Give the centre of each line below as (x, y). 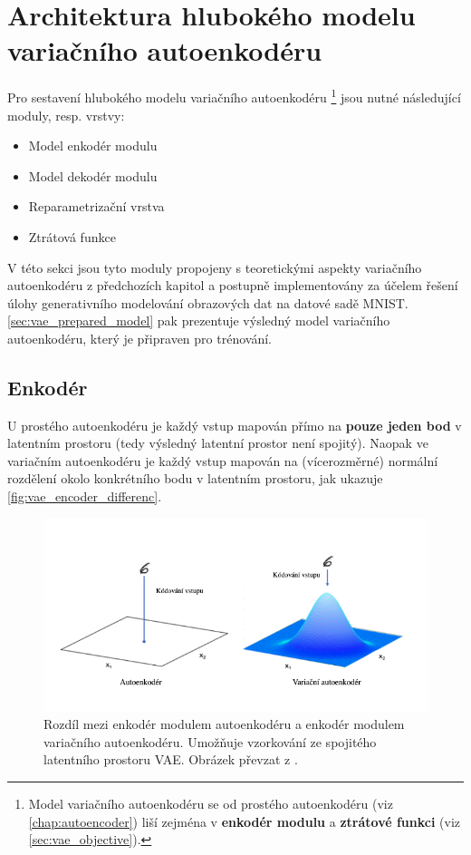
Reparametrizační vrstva (96, 206)
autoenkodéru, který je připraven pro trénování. (139, 338)
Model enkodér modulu (93, 146)
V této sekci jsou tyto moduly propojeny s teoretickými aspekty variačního (215, 267)
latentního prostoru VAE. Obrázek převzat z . (171, 759)
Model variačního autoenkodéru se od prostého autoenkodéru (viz (211, 803)
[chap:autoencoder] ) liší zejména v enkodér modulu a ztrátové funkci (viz (245, 821)
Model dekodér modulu (93, 175)
